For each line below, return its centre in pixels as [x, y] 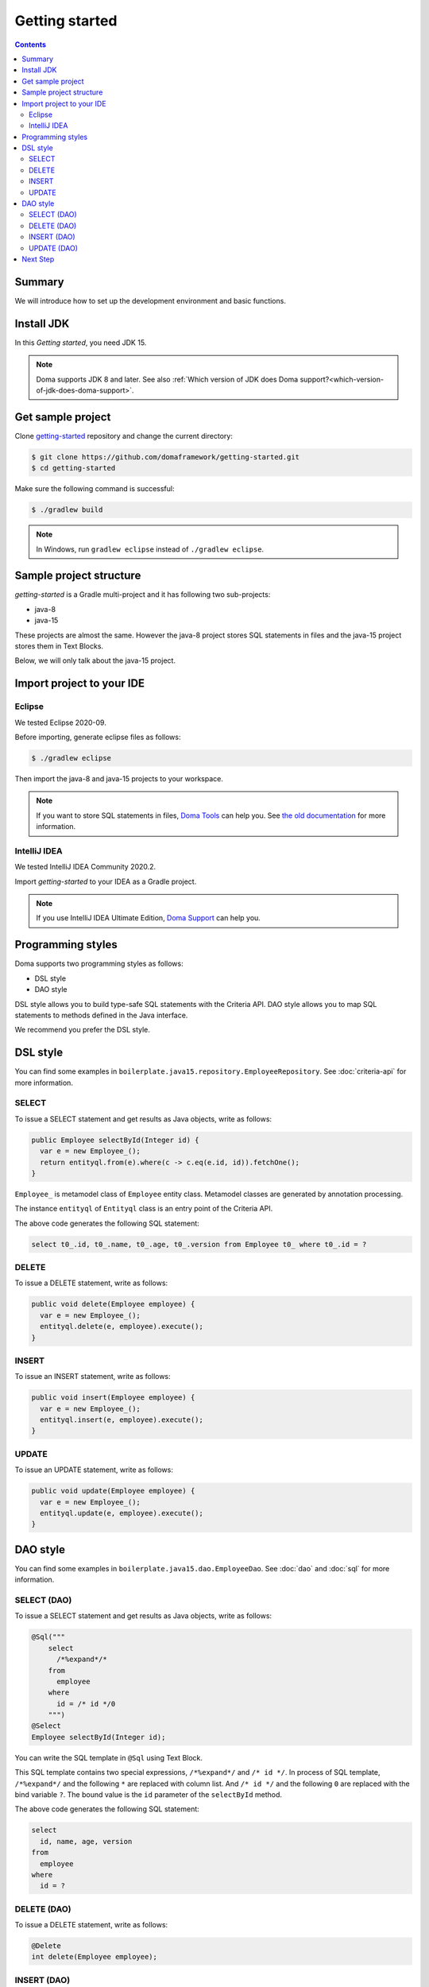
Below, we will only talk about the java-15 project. [95, 660]
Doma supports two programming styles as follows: [99, 964]
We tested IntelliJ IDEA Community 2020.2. [85, 867]
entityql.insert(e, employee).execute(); [122, 1420]
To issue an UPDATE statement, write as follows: [94, 1470]
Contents [31, 45]
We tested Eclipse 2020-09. [60, 722]
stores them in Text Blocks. [59, 646]
